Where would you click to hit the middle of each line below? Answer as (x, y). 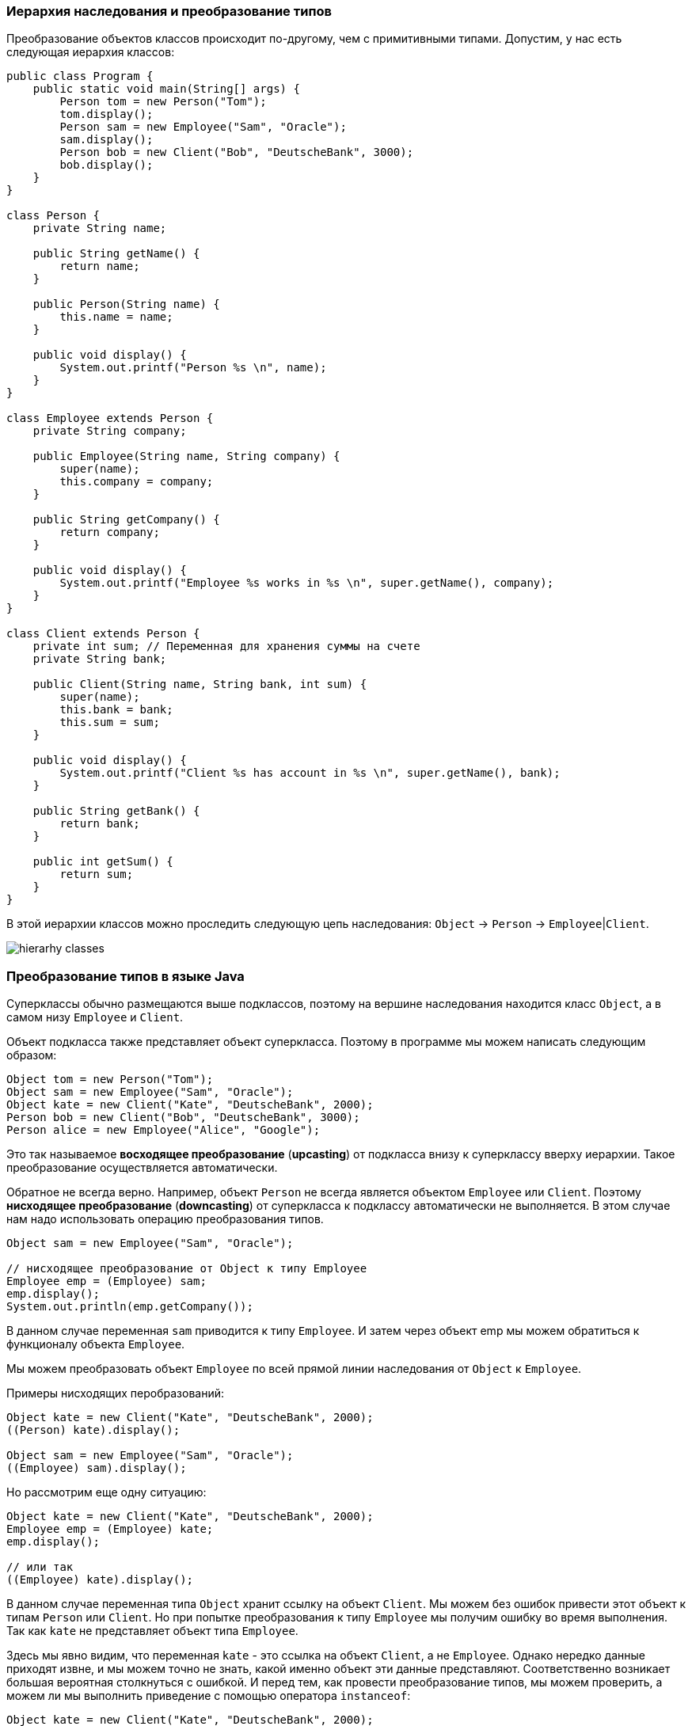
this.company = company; (137, 482)
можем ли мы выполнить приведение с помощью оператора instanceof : (209, 1696)
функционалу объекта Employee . (96, 1344)
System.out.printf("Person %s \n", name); (193, 368)
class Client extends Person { (103, 634)
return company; (110, 532)
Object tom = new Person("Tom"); (110, 1080)
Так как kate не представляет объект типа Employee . (152, 1631)
